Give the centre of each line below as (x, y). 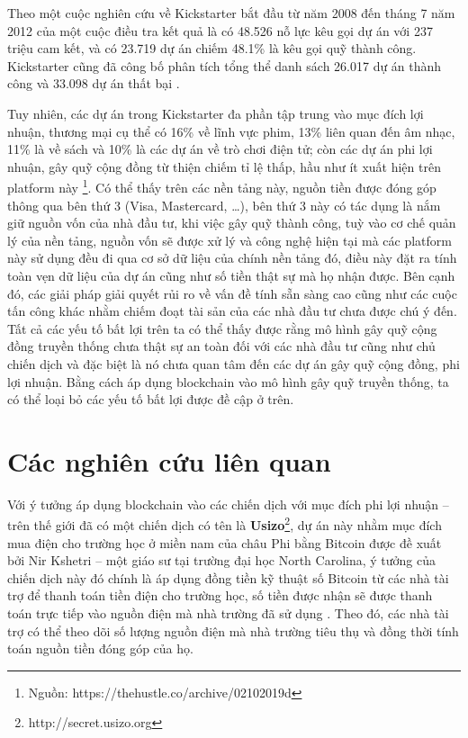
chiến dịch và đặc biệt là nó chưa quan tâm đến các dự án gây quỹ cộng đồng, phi (234, 363)
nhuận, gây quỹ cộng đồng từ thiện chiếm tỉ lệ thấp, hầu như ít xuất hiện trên (224, 166)
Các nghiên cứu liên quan (169, 460)
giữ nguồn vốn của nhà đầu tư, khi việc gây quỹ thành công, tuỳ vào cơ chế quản (232, 223)
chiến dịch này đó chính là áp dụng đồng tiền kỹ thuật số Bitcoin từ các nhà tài (228, 577)
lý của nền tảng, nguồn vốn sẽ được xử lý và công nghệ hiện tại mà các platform (230, 240)
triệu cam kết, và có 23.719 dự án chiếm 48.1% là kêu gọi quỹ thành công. (212, 48)
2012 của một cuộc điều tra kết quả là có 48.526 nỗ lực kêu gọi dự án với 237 (220, 30)
